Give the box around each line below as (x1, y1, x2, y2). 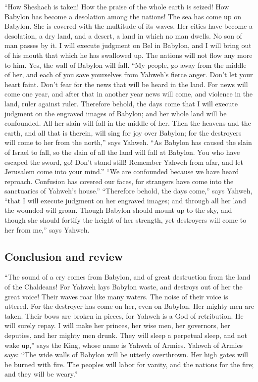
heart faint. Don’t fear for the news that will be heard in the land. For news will (4, 79, 248, 89)
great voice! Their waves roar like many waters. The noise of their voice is (4, 291, 228, 301)
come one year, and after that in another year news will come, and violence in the (4, 89, 253, 99)
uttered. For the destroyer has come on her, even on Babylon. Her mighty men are (4, 301, 254, 311)
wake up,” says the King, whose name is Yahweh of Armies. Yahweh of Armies (4, 339, 243, 350)
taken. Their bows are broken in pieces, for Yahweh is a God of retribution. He (4, 310, 244, 321)
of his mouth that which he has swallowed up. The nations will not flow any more (4, 49, 253, 60)
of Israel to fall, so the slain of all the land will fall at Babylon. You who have (4, 146, 240, 157)
